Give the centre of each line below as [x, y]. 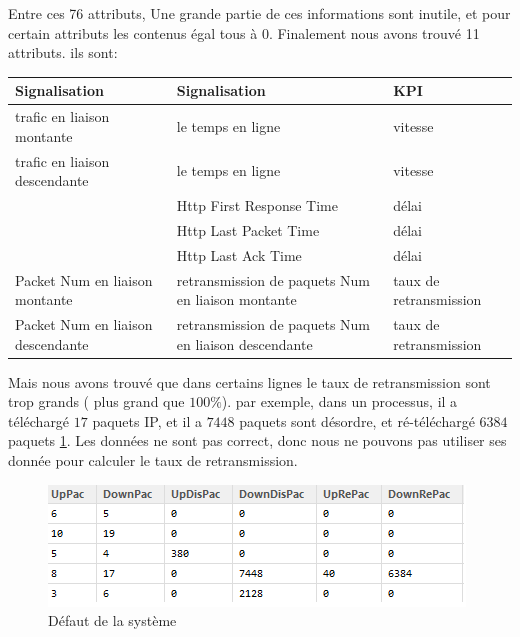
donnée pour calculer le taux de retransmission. [153, 460]
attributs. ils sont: [63, 52]
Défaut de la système [112, 620]
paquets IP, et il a [147, 420]
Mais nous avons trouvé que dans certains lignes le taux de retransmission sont [249, 381]
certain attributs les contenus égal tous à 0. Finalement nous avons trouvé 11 [244, 32]
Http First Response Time [257, 205]
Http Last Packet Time [248, 229]
